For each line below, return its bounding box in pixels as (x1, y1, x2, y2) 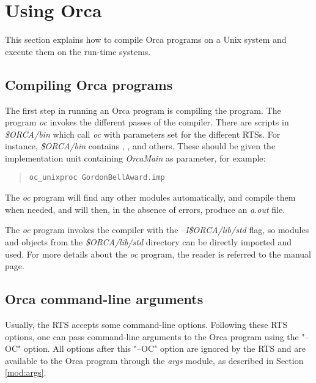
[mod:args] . (5, 366, 46, 379)
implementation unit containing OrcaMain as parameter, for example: (5, 151, 266, 164)
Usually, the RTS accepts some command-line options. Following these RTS (5, 318, 288, 330)
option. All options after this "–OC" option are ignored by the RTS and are (23, 342, 306, 355)
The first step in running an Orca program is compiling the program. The (5, 103, 281, 116)
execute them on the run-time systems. (5, 45, 151, 58)
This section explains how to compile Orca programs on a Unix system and (5, 33, 287, 46)
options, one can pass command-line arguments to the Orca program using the (5, 330, 299, 343)
